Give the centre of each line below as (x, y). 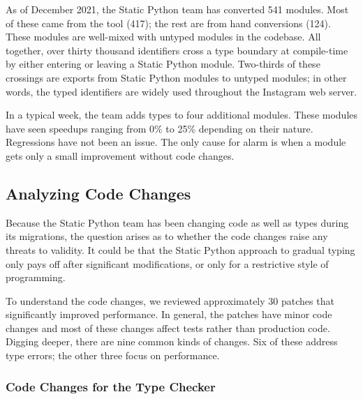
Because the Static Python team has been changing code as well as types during (177, 222)
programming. (36, 277)
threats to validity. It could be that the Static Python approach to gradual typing (180, 249)
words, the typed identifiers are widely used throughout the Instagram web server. (181, 91)
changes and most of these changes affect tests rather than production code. (168, 328)
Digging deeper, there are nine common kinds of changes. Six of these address (172, 341)
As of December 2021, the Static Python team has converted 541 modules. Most (177, 9)
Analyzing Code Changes (98, 193)
